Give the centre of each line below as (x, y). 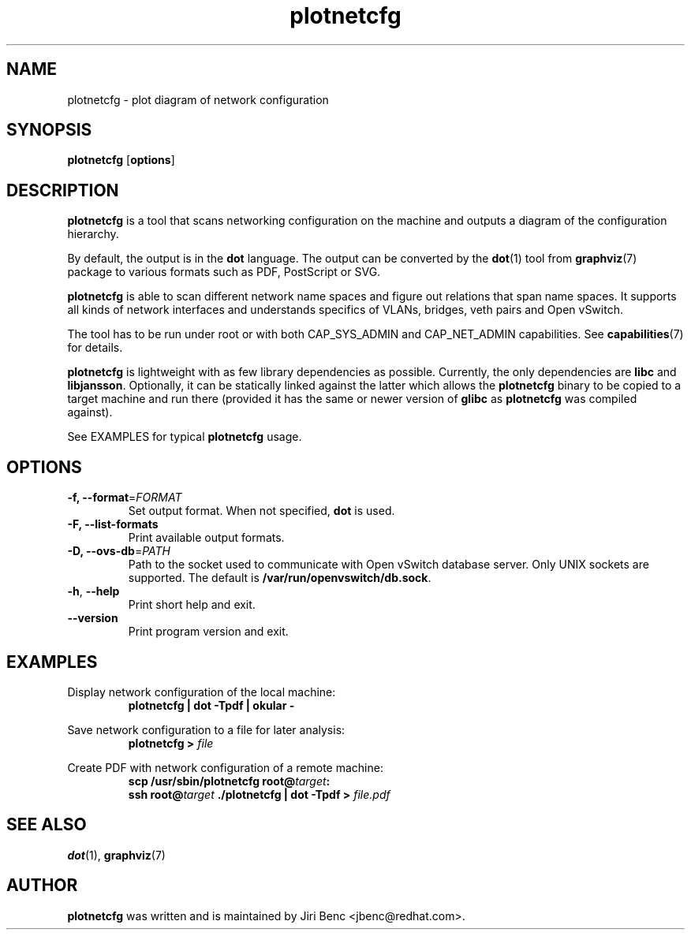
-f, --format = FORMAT (125, 498)
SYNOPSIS (49, 130)
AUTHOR (42, 886)
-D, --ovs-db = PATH (119, 551)
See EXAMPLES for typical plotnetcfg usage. (185, 437)
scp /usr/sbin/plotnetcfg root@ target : (229, 781)
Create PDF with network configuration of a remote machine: (225, 767)
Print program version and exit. (208, 632)
